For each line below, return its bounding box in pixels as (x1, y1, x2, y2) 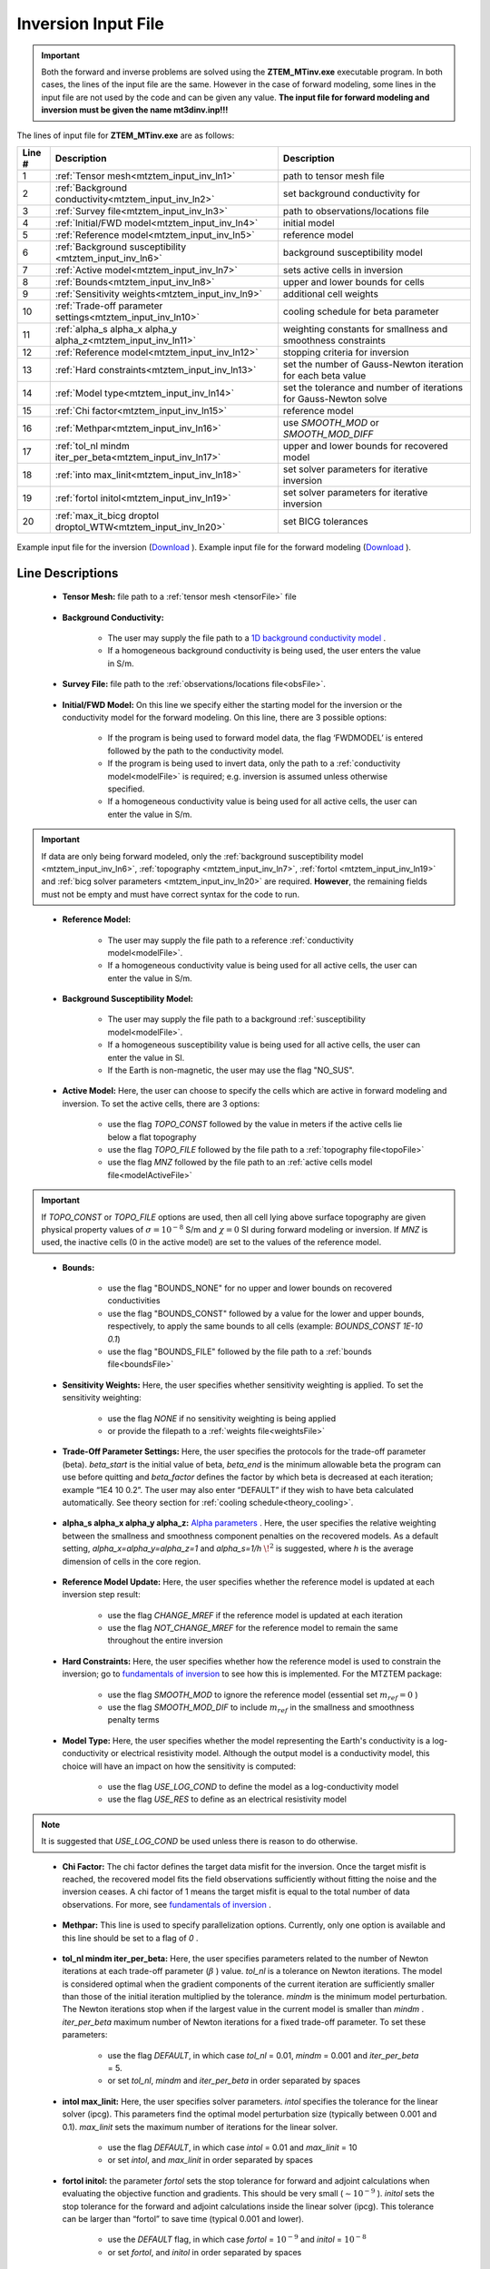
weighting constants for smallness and (282, 322, 448, 335)
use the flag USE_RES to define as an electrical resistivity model (107, 1793, 347, 1805)
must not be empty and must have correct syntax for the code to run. (41, 889, 299, 899)
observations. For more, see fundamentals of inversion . (62, 1899, 271, 1910)
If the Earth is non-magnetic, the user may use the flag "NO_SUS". (107, 1065, 355, 1076)
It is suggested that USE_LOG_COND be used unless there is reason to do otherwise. (41, 1836, 358, 1847)
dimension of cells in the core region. (62, 1556, 201, 1567)
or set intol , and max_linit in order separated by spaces (107, 2155, 313, 2166)
